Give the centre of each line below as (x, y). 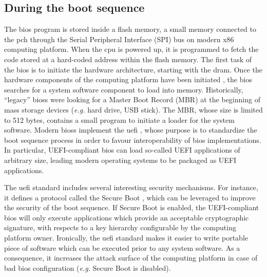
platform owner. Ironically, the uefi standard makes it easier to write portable (126, 238)
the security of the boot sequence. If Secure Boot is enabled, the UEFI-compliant (132, 207)
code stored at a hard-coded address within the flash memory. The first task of (128, 59)
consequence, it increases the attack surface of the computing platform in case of (131, 258)
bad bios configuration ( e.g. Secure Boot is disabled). (88, 267)
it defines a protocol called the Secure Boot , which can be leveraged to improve (130, 197)
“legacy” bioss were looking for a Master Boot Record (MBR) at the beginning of (132, 99)
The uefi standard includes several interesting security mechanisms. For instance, (131, 187)
